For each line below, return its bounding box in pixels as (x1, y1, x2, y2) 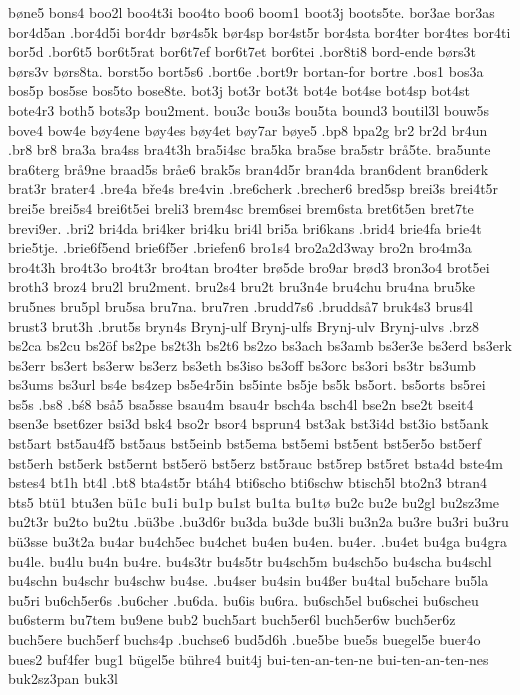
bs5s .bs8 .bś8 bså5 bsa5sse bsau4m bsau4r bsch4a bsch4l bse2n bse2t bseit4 (8, 393, 474, 414)
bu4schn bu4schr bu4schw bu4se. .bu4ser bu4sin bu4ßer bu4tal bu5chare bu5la (8, 570, 489, 591)
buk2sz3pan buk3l (8, 668, 118, 689)
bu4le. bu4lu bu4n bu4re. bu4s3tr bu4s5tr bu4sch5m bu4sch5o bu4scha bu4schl (8, 550, 492, 571)
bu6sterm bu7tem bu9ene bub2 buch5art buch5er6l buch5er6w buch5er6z (8, 609, 456, 630)
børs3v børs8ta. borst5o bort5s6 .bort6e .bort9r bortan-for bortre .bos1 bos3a (8, 60, 484, 81)
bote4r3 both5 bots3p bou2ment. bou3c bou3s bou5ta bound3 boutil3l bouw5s (8, 99, 490, 120)
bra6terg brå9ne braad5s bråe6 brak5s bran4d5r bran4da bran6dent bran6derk (8, 158, 489, 179)
